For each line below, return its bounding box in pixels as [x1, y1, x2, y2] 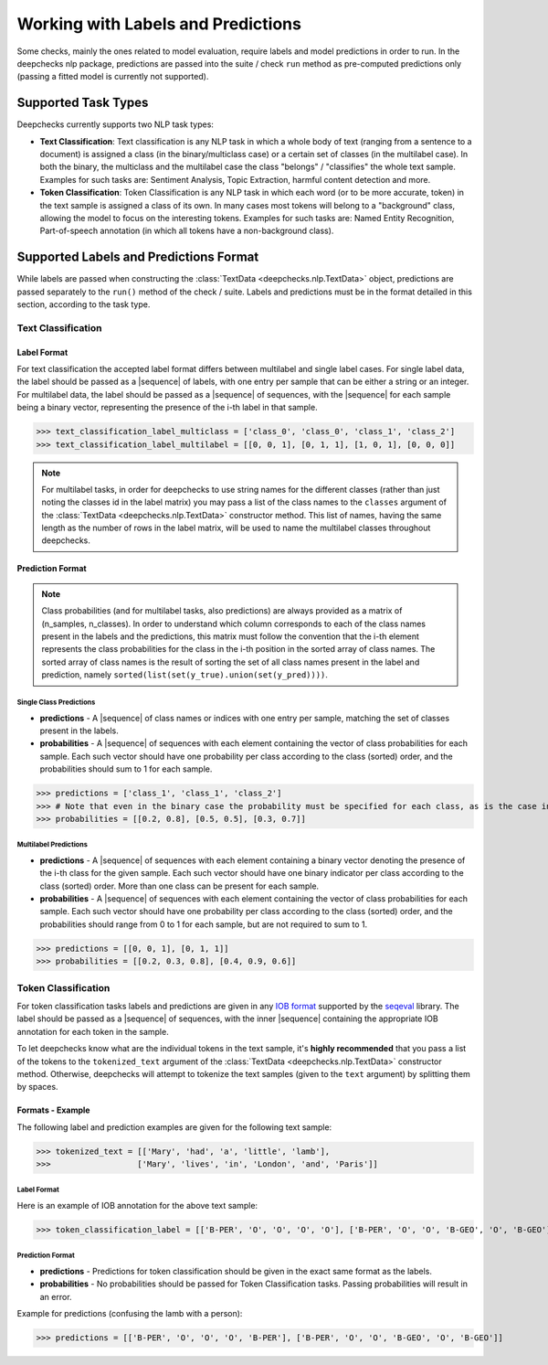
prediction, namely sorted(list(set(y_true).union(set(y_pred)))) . [41, 669, 329, 680]
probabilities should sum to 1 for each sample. [39, 763, 213, 774]
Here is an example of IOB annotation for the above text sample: [16, 1200, 258, 1211]
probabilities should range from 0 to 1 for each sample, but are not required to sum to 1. [39, 919, 368, 930]
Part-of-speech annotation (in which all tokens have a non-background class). [39, 225, 334, 237]
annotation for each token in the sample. [16, 1026, 169, 1037]
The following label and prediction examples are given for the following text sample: [16, 1121, 332, 1133]
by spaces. [16, 1082, 58, 1093]
